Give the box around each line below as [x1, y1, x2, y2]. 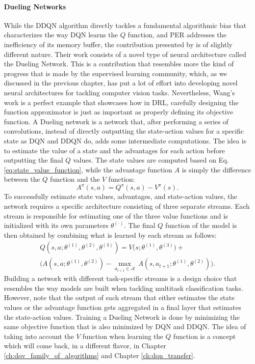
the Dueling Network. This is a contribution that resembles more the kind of [4, 58, 234, 69]
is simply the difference [181, 164, 251, 174]
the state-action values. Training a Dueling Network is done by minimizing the [4, 311, 240, 322]
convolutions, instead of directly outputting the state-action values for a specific [4, 126, 244, 136]
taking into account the [4, 331, 74, 341]
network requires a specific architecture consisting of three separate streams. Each [4, 200, 250, 211]
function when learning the [82, 331, 163, 341]
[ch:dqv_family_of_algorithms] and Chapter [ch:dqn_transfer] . [4, 350, 195, 361]
